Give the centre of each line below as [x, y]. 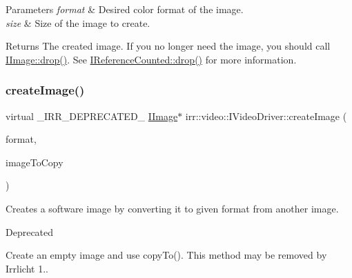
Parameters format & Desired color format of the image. [125, 9]
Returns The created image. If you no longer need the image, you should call [168, 46]
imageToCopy [35, 162]
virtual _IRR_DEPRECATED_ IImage [92, 116]
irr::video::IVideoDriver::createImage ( [266, 116]
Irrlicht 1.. [27, 268]
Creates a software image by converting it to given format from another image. [172, 208]
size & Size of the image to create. [78, 22]
